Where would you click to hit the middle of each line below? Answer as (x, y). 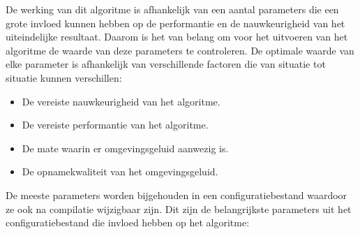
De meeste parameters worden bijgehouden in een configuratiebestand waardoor (177, 195)
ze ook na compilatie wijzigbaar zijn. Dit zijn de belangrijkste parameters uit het (179, 209)
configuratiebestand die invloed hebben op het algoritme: (128, 222)
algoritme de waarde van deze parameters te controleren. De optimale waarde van (180, 50)
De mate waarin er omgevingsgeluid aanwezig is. (125, 148)
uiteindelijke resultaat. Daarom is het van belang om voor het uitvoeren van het (177, 37)
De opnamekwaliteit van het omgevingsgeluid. (120, 171)
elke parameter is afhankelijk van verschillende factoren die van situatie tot (166, 64)
